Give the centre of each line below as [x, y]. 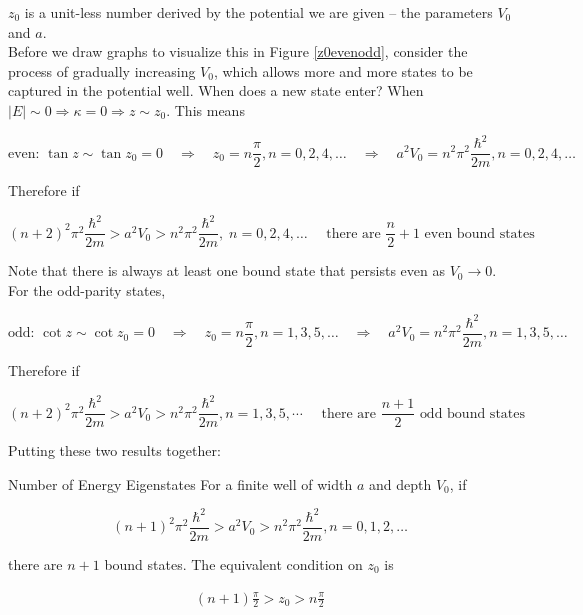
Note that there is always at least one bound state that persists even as [226, 270]
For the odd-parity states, [87, 289]
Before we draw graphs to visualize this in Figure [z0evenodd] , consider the [238, 51]
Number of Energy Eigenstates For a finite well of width [180, 483]
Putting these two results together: [114, 450]
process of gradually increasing [102, 70]
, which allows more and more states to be [343, 70]
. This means [205, 109]
